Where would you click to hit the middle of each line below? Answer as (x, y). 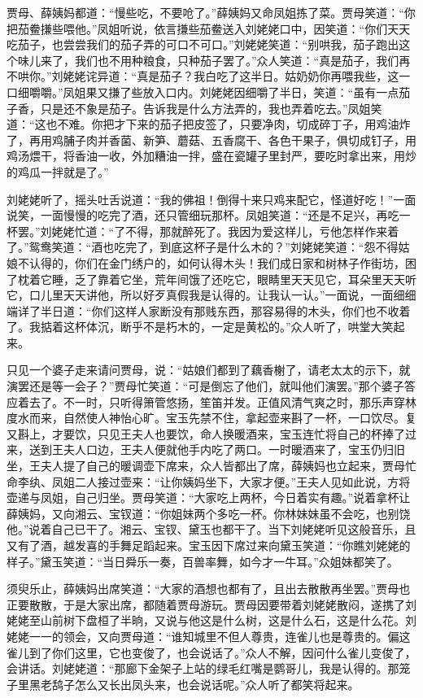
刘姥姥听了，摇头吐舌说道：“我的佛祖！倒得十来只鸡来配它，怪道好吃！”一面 (211, 199)
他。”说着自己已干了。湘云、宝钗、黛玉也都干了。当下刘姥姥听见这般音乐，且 (211, 529)
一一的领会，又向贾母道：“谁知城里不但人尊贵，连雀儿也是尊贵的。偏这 (220, 636)
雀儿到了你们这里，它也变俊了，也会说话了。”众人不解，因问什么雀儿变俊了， (211, 652)
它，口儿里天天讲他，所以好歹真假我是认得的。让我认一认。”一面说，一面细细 (211, 295)
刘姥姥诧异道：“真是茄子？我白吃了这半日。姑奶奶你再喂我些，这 (225, 76)
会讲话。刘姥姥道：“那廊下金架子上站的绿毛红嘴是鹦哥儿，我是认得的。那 (203, 668)
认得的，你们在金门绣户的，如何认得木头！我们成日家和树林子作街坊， (217, 262)
